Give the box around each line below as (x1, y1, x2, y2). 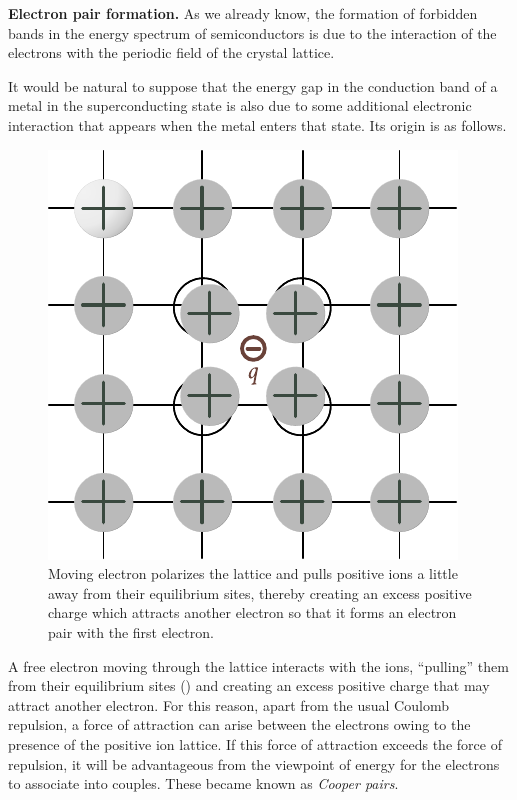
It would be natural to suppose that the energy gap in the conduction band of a (8, 75, 498, 96)
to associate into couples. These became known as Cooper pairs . (8, 773, 399, 794)
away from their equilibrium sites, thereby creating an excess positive (48, 582, 472, 603)
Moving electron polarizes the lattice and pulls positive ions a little (48, 563, 458, 584)
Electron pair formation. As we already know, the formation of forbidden (8, 3, 478, 23)
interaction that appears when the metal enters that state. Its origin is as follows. (8, 114, 507, 135)
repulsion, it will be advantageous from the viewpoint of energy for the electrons (8, 753, 500, 774)
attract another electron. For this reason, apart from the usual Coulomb (8, 694, 449, 715)
